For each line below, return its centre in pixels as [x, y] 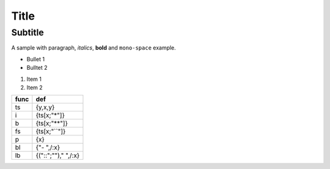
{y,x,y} [45, 107]
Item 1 [34, 79]
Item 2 [35, 87]
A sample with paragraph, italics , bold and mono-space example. [94, 48]
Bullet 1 [36, 59]
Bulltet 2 [37, 68]
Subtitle [28, 32]
